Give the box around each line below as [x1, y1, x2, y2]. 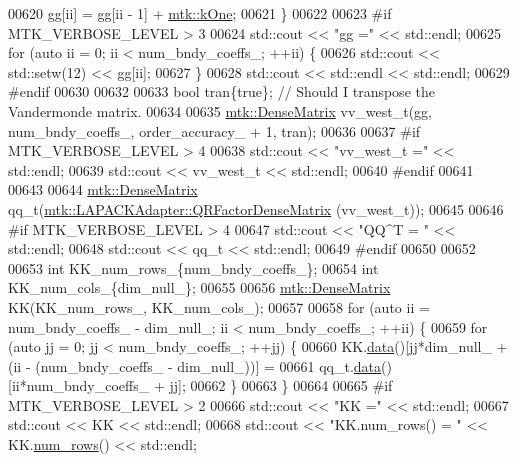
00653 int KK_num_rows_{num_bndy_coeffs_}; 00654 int [8, 257, 379, 278]
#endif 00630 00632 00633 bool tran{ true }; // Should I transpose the [8, 81, 435, 102]
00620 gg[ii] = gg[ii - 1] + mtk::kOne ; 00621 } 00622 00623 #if [8, 3, 392, 23]
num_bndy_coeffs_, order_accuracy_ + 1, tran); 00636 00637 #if [8, 120, 421, 141]
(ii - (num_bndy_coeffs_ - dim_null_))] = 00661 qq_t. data [8, 355, 382, 376]
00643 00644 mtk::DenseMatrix [8, 179, 198, 200]
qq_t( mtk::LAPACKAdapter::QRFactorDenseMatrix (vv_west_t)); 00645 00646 [8, 198, 504, 219]
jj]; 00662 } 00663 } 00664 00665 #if [169, 375, 393, 396]
